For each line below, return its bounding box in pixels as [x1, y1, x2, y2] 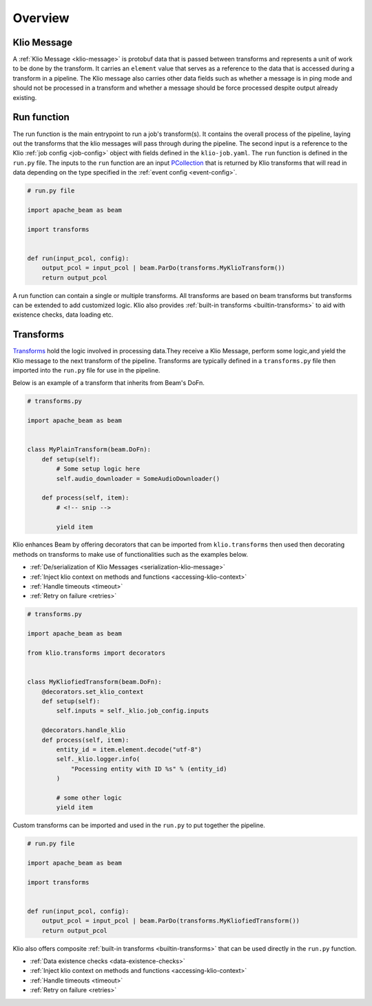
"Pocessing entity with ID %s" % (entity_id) [70, 765, 227, 773]
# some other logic [56, 793, 122, 802]
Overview [12, 10, 70, 26]
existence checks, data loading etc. [12, 310, 114, 319]
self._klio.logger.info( [56, 756, 141, 763]
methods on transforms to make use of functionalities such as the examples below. [12, 550, 248, 558]
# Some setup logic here [56, 465, 141, 473]
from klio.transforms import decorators [27, 649, 165, 657]
